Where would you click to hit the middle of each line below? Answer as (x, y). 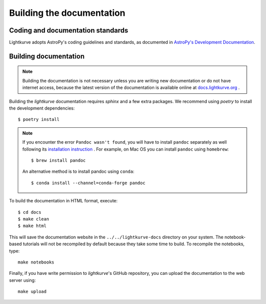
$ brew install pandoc (59, 160)
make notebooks (36, 262)
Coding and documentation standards (69, 30)
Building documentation (47, 56)
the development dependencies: (42, 108)
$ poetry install (39, 119)
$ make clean (33, 219)
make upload (32, 292)
